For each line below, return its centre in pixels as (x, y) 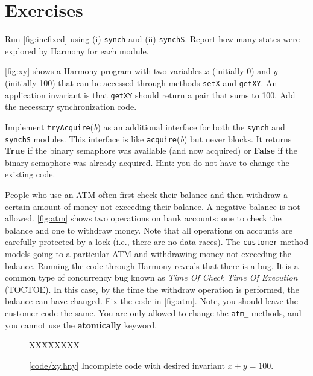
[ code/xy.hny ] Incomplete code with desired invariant (127, 365)
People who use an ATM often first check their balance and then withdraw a (147, 194)
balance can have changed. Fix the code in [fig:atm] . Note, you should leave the (152, 301)
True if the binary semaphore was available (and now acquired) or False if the (151, 151)
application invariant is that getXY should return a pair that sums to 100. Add (150, 94)
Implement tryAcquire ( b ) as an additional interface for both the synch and (145, 126)
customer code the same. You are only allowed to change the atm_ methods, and (153, 312)
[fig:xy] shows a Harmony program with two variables (103, 71)
